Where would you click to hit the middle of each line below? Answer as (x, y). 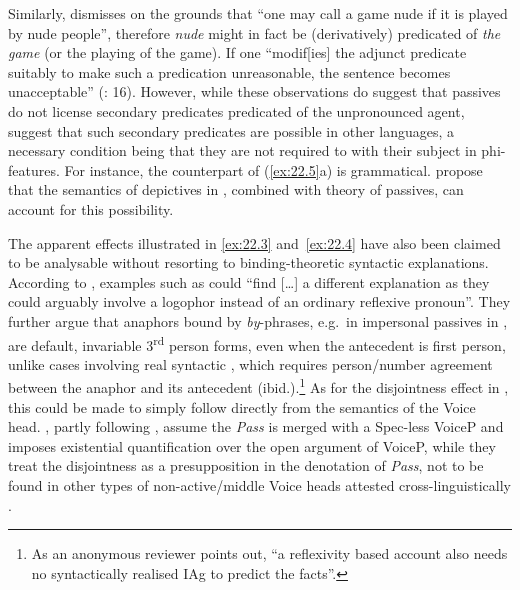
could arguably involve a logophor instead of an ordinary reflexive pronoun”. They (259, 301)
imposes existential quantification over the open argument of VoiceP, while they (252, 445)
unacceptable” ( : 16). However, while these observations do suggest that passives (254, 91)
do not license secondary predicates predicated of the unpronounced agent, (236, 110)
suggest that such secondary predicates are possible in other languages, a (231, 130)
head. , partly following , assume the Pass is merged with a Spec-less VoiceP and (256, 426)
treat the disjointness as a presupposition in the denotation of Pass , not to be (246, 465)
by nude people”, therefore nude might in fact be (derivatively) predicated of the (254, 32)
